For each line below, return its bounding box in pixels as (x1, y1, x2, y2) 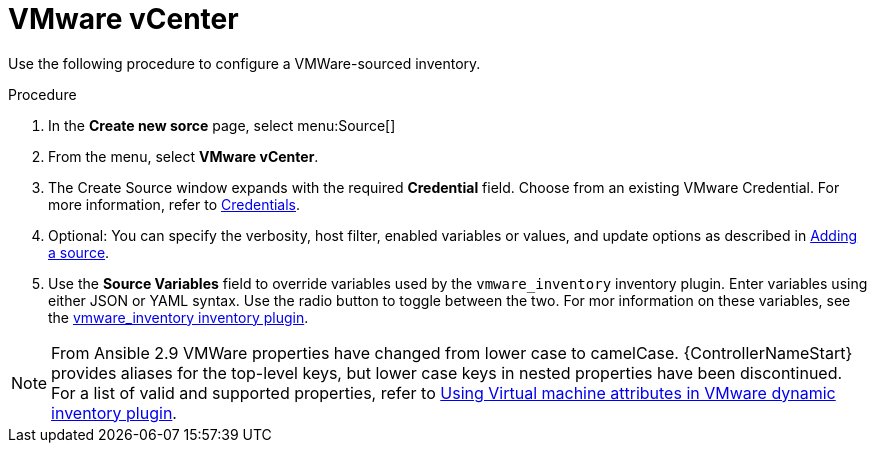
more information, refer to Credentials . (48, 195, 301, 213)
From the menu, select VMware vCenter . (48, 147, 319, 165)
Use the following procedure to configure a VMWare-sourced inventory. (8, 54, 481, 72)
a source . (48, 243, 110, 261)
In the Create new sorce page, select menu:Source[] (48, 116, 396, 134)
